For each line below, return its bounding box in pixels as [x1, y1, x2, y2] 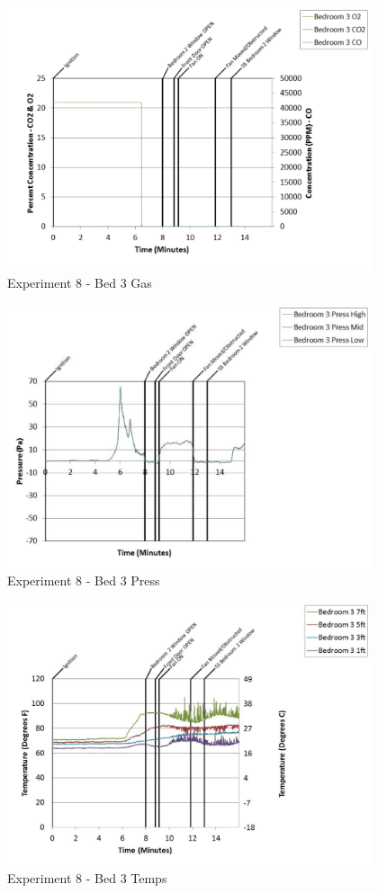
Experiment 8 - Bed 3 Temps [7, 869, 167, 888]
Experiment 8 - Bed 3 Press [7, 571, 160, 590]
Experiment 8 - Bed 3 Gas [7, 273, 152, 292]
